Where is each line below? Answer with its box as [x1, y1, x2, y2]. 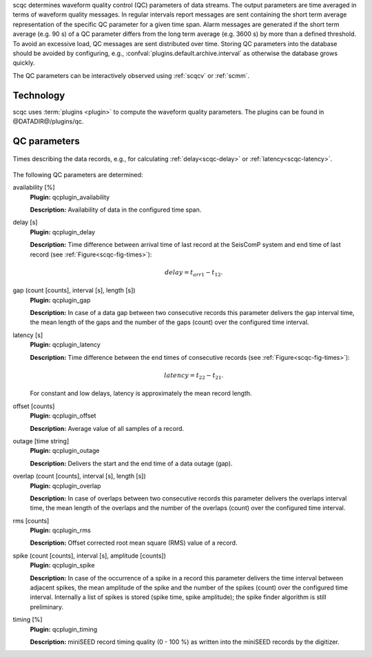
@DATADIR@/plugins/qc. [12, 117, 84, 125]
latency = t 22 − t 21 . [164, 371, 224, 381]
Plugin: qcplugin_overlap [30, 481, 101, 489]
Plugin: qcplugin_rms [30, 526, 91, 534]
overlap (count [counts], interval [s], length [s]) [12, 472, 146, 481]
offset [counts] [12, 402, 55, 410]
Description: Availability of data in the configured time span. [30, 205, 202, 214]
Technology [12, 90, 65, 101]
